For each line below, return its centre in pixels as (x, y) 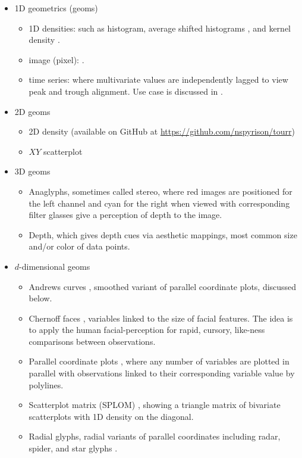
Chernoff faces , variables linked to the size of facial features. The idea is (161, 318)
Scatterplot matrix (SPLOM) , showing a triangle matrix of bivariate (155, 405)
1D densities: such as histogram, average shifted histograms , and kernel (160, 28)
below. (40, 298)
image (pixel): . (56, 59)
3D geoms (32, 171)
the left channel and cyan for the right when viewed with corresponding (159, 203)
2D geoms (32, 111)
